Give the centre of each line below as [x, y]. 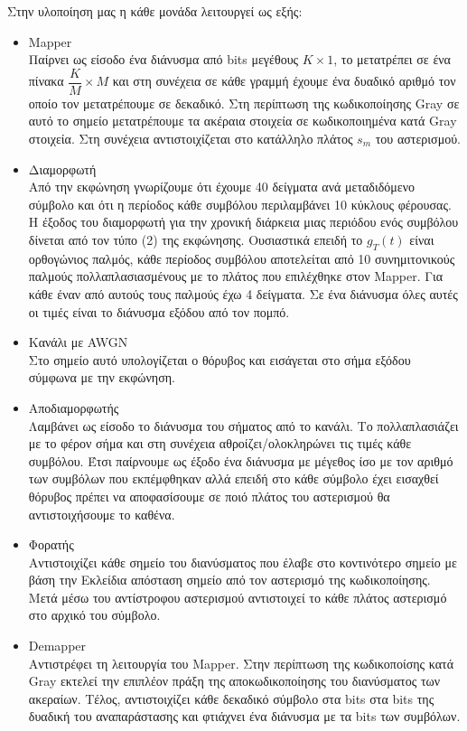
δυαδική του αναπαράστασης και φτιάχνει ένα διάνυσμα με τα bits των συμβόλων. [244, 716]
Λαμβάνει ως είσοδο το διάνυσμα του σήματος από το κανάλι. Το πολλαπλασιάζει [243, 425]
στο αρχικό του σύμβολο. [94, 615]
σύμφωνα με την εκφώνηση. [102, 377]
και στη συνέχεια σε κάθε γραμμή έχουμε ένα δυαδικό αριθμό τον [284, 81]
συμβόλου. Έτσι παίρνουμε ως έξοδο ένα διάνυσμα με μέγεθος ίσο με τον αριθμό [241, 460]
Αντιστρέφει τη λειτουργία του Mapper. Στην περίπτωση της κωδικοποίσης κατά [241, 663]
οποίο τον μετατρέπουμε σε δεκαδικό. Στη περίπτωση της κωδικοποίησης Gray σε [244, 103]
